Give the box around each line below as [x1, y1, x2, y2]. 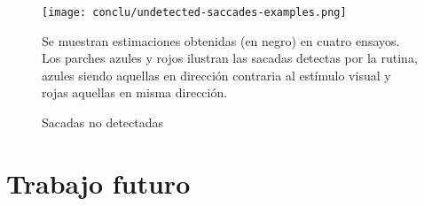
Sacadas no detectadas [42, 113, 164, 132]
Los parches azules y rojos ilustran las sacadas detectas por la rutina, [42, 49, 418, 67]
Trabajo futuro [6, 164, 191, 201]
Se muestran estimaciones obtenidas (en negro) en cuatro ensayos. [42, 31, 400, 50]
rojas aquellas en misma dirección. [42, 83, 228, 102]
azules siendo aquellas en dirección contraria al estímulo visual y [42, 65, 391, 84]
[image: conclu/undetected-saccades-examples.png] [42, 6, 347, 19]
